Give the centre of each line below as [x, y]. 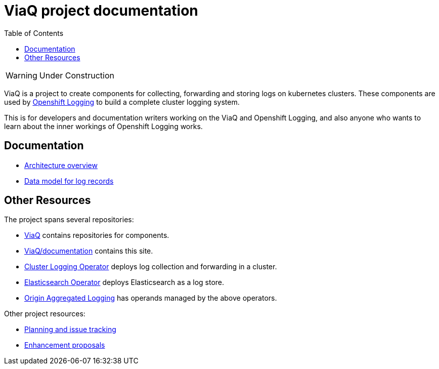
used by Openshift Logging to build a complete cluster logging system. [122, 102]
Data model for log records [69, 181]
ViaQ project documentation [101, 11]
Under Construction [77, 75]
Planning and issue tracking [70, 330]
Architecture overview [61, 165]
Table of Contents [34, 33]
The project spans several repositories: [69, 220]
